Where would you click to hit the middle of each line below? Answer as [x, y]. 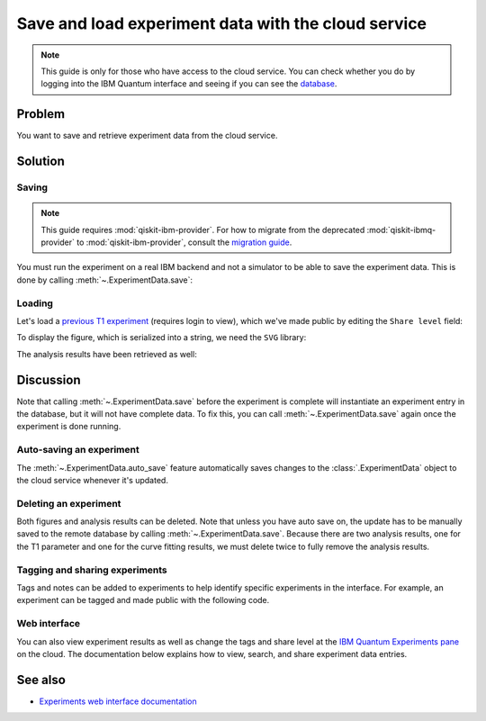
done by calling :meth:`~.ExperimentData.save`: [105, 280]
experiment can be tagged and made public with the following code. [143, 600]
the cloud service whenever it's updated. [92, 480]
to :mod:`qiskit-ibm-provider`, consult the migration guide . [184, 242]
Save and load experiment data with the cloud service [222, 23]
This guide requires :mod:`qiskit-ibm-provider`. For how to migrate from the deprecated [203, 230]
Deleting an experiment [69, 503]
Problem [41, 114]
